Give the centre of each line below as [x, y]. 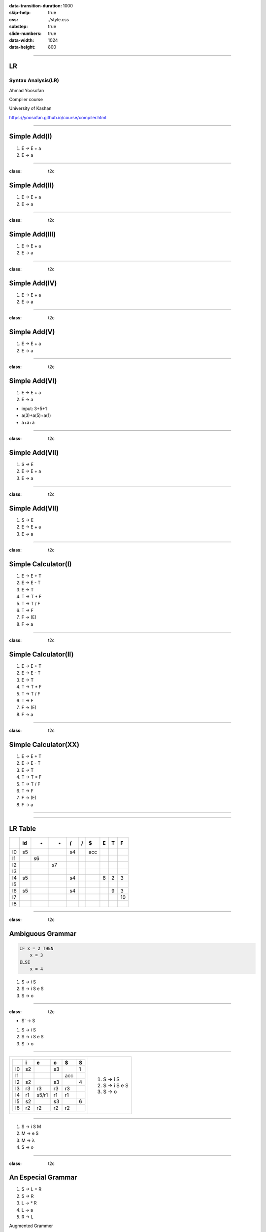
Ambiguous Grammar [43, 934]
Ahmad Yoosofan [27, 90]
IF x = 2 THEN [36, 948]
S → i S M [31, 1127]
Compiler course [26, 99]
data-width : [22, 40]
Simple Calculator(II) [41, 654]
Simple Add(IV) [33, 283]
